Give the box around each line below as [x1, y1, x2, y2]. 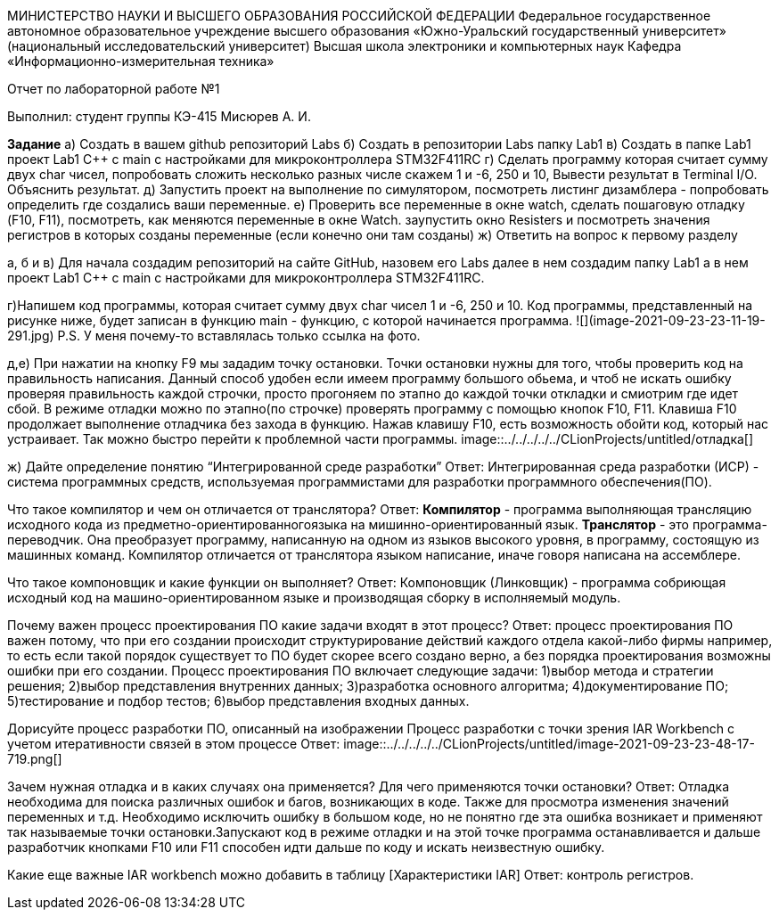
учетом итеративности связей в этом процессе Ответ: [7, 736, 340, 751]
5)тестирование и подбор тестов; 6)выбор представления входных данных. [7, 693, 470, 708]
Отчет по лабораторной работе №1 [7, 81, 220, 96]
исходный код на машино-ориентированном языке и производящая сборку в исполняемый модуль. [7, 590, 621, 605]
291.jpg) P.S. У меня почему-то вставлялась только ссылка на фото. [7, 328, 421, 343]
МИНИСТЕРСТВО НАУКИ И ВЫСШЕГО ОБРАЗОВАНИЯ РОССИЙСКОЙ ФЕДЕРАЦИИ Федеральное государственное [7, 8, 711, 23]
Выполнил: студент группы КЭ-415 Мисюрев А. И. [7, 109, 311, 124]
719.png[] [7, 751, 62, 766]
